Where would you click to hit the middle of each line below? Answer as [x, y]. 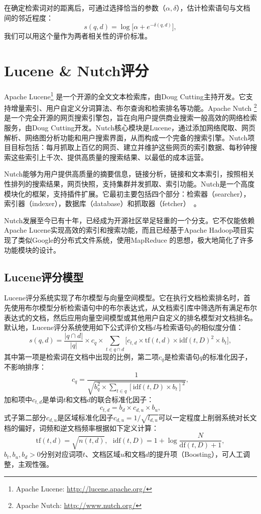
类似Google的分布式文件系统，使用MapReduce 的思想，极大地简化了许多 [136, 239]
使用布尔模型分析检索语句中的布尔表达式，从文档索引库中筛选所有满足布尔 [134, 307]
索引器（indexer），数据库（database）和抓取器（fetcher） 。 [102, 203]
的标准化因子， [227, 356]
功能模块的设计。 [32, 249]
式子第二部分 [25, 417]
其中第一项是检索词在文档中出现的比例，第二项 [81, 356]
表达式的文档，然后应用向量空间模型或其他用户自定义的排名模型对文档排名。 [130, 317]
